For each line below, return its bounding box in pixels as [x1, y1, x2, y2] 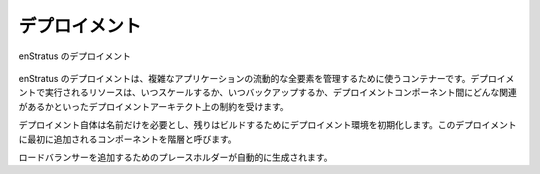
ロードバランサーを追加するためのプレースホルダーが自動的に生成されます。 [18, 151, 333, 163]
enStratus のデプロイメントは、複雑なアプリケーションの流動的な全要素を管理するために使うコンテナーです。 [18, 72, 471, 84]
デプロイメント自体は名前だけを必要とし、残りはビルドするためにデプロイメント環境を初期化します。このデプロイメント [18, 119, 517, 131]
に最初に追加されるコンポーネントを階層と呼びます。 [18, 133, 237, 145]
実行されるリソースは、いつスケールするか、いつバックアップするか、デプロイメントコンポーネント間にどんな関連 [44, 86, 517, 99]
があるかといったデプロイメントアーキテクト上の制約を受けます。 [18, 100, 289, 112]
